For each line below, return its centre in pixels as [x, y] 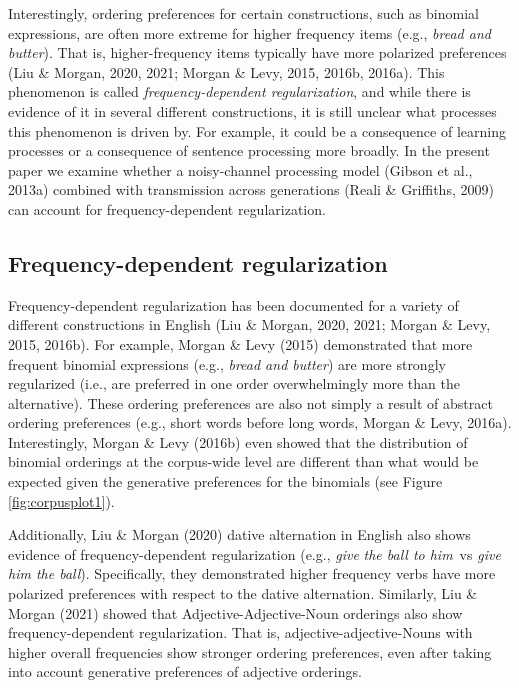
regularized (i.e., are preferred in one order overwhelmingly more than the [234, 383]
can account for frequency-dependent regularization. [167, 208]
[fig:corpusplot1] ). [61, 500]
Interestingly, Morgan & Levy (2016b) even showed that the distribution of [238, 441]
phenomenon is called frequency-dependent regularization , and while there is [239, 91]
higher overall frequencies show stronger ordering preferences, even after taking [250, 651]
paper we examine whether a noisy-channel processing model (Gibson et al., [240, 169]
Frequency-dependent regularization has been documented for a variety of [233, 304]
